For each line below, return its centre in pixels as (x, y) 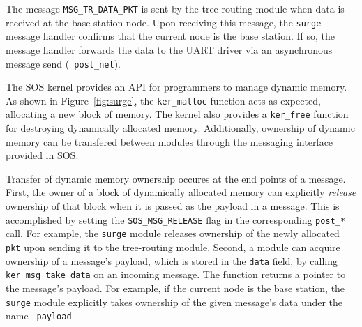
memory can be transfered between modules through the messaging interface (169, 141)
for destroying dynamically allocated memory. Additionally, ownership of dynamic (180, 128)
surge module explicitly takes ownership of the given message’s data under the (174, 302)
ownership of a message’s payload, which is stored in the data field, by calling (172, 260)
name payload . (40, 315)
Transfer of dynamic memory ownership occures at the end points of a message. (176, 178)
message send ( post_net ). (63, 63)
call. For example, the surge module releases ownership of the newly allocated (173, 233)
